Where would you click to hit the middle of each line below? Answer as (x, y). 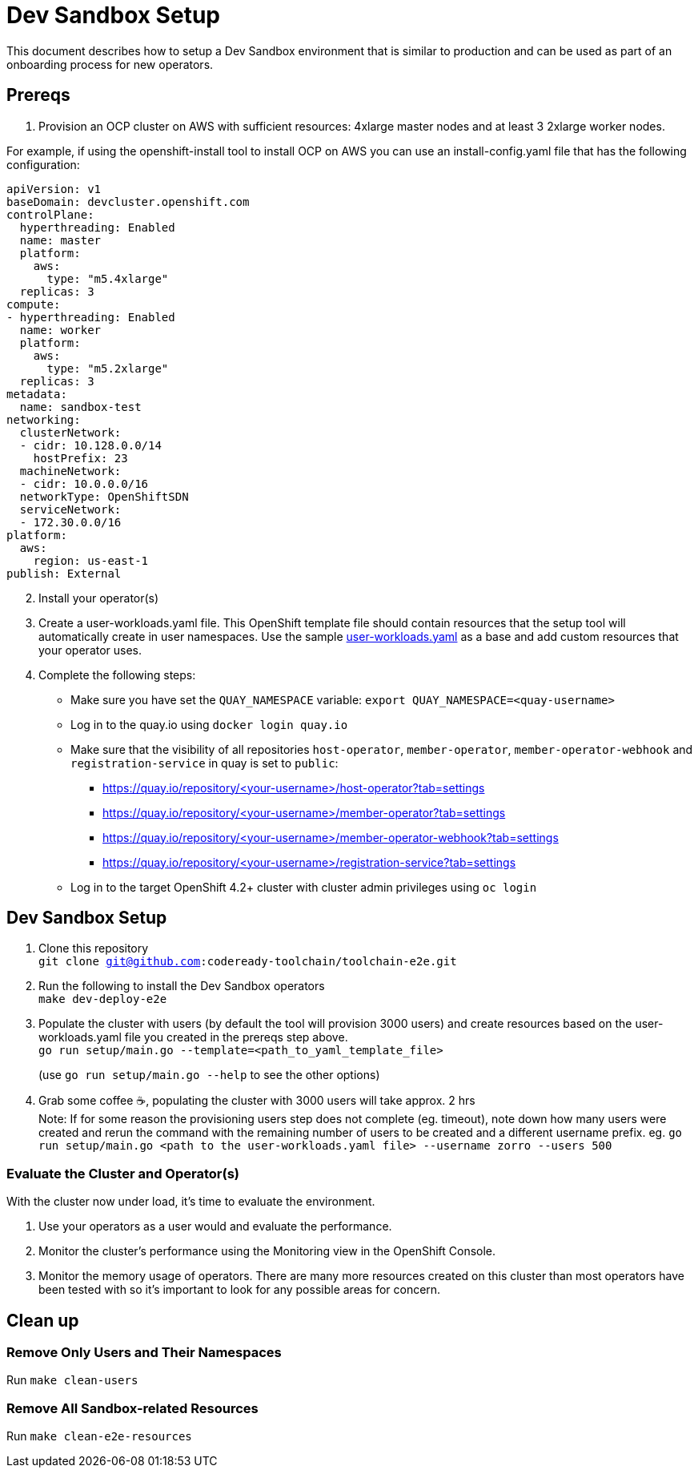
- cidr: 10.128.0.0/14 (90, 445)
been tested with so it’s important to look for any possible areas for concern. (240, 1290)
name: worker (60, 330)
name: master (60, 240)
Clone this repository (94, 948)
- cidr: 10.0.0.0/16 (84, 483)
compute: (34, 304)
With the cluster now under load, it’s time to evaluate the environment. (191, 1202)
